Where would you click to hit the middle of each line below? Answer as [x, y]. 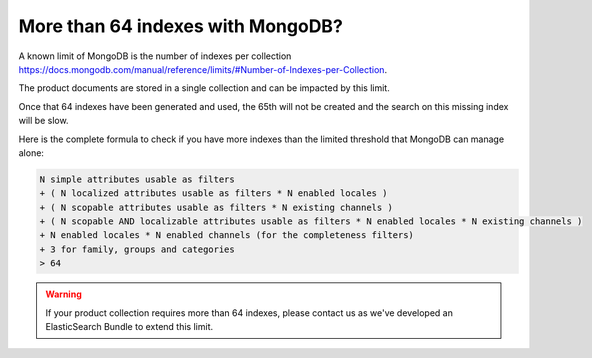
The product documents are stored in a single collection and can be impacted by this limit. [204, 88]
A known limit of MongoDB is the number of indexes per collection [155, 56]
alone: [31, 152]
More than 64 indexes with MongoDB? [181, 26]
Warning [63, 294]
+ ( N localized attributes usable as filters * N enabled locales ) [213, 193]
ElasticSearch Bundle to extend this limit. [129, 326]
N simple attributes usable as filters [137, 179]
